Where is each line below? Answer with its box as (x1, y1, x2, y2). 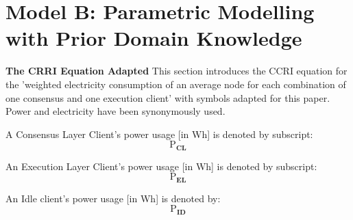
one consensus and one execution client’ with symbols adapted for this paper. (5, 90, 330, 105)
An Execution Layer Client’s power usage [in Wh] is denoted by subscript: (5, 159, 317, 173)
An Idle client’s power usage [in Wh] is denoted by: (5, 191, 221, 205)
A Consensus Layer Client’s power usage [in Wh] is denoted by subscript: (5, 126, 313, 141)
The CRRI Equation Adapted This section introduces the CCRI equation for (5, 64, 348, 78)
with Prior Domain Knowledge (5, 24, 302, 52)
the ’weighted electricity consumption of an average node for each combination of (5, 77, 346, 91)
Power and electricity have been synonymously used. (5, 104, 226, 118)
